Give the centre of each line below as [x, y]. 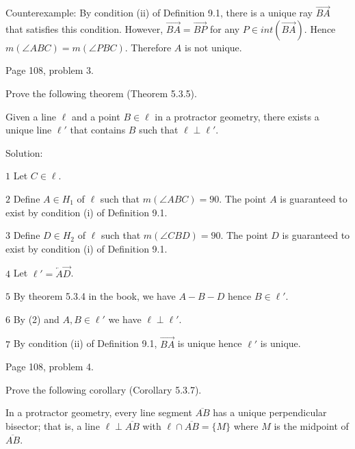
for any [225, 28]
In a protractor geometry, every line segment [99, 412]
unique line [29, 130]
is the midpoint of [311, 425]
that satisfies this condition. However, [84, 28]
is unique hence [210, 343]
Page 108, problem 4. [50, 367]
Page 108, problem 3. [50, 70]
